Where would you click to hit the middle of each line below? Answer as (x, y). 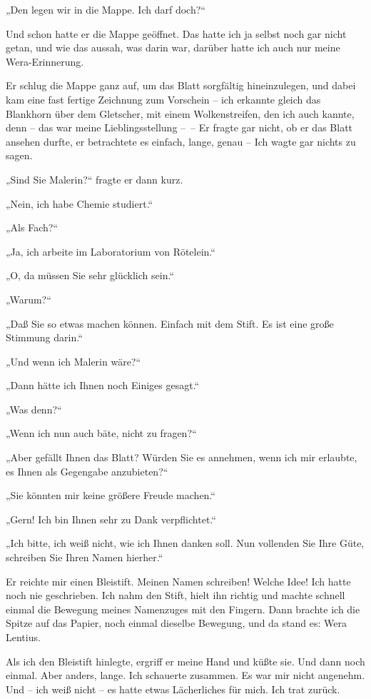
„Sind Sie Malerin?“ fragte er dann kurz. (95, 179)
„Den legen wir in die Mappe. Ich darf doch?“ (106, 9)
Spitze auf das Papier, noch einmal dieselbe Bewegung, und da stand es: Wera (176, 623)
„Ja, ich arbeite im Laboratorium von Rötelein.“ (111, 251)
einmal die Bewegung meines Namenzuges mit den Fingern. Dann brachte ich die (183, 609)
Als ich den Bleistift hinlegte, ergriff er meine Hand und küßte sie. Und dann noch (185, 661)
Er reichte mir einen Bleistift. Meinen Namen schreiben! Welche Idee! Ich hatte (178, 581)
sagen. (19, 155)
